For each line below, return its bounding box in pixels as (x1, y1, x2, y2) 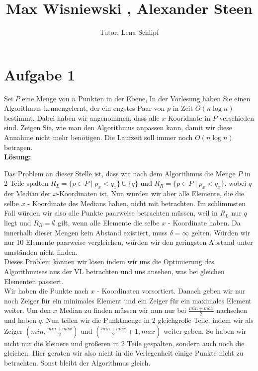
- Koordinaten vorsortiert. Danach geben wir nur (97, 286, 246, 296)
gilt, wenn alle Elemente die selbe (58, 217, 160, 227)
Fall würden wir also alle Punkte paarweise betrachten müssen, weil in (4, 208, 218, 218)
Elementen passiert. (4, 276, 64, 286)
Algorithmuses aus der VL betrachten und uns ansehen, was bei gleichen (4, 266, 225, 276)
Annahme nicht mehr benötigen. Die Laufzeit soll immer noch (4, 132, 193, 143)
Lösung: (4, 151, 31, 162)
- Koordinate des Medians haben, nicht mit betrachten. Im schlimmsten (27, 198, 246, 208)
